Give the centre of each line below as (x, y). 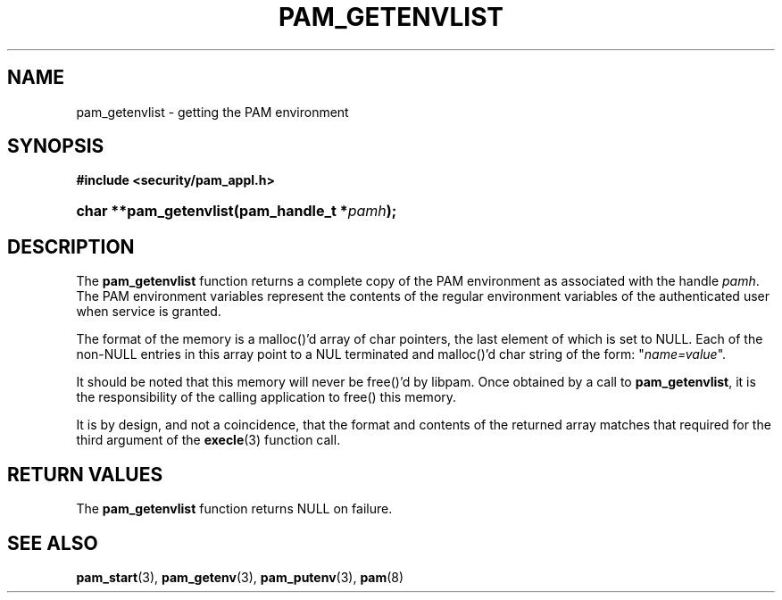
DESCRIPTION (71, 246)
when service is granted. (149, 312)
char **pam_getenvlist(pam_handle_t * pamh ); (237, 211)
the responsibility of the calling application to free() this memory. (266, 397)
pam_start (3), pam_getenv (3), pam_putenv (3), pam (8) (240, 577)
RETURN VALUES (85, 474)
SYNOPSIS (56, 146)
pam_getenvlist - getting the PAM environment (212, 112)
